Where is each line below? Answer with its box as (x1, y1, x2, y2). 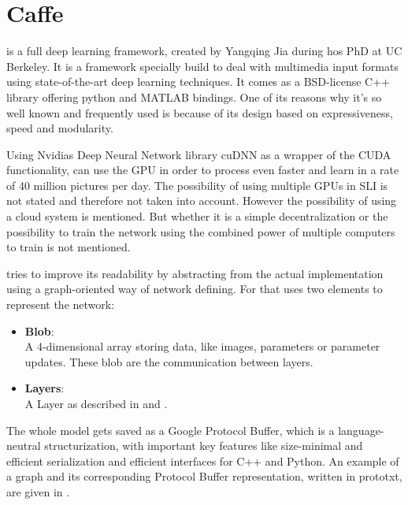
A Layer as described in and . (24, 395, 168, 411)
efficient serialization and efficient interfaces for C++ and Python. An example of (6, 452, 399, 469)
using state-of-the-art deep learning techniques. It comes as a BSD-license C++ (6, 73, 390, 90)
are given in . (6, 483, 70, 499)
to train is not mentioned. (6, 239, 131, 255)
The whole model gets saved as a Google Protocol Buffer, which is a (6, 421, 335, 438)
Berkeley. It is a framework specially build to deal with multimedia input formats (6, 58, 399, 74)
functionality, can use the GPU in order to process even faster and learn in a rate (6, 162, 399, 178)
